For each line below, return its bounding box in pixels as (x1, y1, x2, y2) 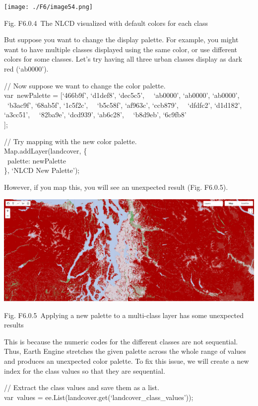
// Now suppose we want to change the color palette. (4, 80, 166, 90)
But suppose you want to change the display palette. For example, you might (4, 34, 239, 45)
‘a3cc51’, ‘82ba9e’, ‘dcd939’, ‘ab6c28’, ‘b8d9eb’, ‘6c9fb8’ (4, 109, 187, 120)
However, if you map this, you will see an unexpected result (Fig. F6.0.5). (4, 181, 228, 192)
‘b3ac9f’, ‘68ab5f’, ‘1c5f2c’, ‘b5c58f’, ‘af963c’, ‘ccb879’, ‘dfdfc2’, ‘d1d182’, (7, 99, 242, 110)
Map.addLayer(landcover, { (4, 146, 87, 156)
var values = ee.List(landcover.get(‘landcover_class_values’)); (4, 392, 193, 402)
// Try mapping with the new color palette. (4, 136, 137, 146)
